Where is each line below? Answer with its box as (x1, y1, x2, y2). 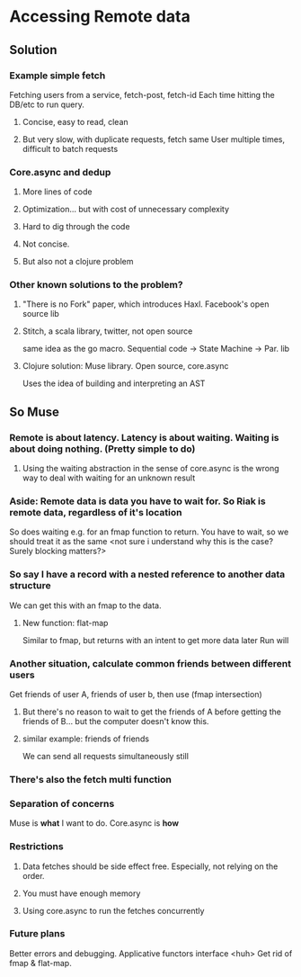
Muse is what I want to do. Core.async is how (9, 818, 180, 829)
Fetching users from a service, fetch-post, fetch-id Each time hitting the (9, 89, 276, 100)
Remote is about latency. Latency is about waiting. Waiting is (9, 431, 280, 444)
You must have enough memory (22, 888, 141, 899)
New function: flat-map (22, 617, 109, 628)
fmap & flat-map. (9, 957, 72, 968)
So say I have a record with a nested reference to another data (9, 569, 286, 581)
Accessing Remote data (9, 6, 190, 27)
